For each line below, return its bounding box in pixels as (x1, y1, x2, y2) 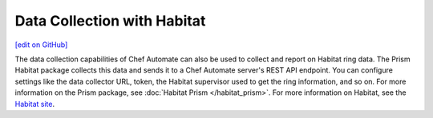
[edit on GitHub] (14, 40, 68, 49)
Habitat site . (14, 99, 55, 108)
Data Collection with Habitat (14, 12, 206, 29)
